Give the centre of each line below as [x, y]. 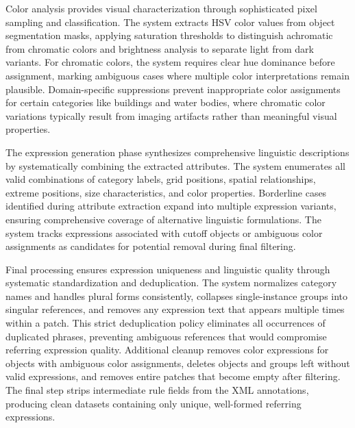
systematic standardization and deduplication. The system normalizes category [171, 282]
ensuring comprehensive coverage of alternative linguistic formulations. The [163, 219]
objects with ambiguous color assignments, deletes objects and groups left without [178, 363]
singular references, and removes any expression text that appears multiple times [175, 309]
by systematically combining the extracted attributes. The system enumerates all [175, 165]
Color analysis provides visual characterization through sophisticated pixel [161, 8]
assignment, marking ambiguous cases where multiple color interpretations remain [177, 75]
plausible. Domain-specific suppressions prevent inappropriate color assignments [173, 89]
